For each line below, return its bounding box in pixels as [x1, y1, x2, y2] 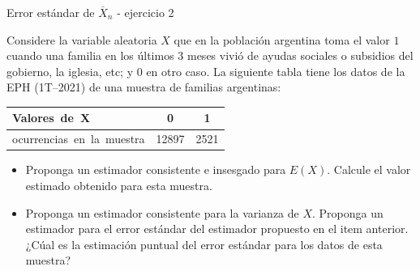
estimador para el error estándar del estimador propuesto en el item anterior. [25, 220, 409, 237]
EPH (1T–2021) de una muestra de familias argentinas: [6, 78, 281, 95]
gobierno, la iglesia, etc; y [6, 62, 134, 79]
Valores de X [12, 109, 91, 126]
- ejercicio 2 [117, 4, 174, 20]
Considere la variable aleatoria [6, 31, 157, 48]
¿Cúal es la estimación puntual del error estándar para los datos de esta [25, 235, 383, 252]
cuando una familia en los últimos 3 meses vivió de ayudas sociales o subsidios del [6, 47, 414, 64]
